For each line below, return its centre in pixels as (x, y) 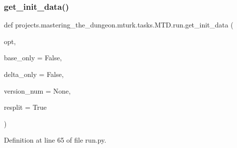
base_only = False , (33, 58)
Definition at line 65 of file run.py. (55, 140)
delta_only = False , (34, 74)
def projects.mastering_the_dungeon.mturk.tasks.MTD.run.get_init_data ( (119, 25)
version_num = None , (37, 90)
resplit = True (25, 107)
